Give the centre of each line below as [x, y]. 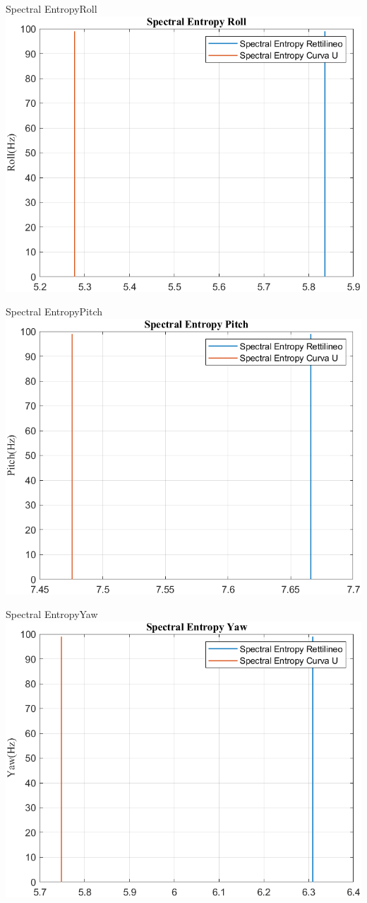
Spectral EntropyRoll [52, 8]
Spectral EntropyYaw [52, 614]
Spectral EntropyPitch [54, 311]
